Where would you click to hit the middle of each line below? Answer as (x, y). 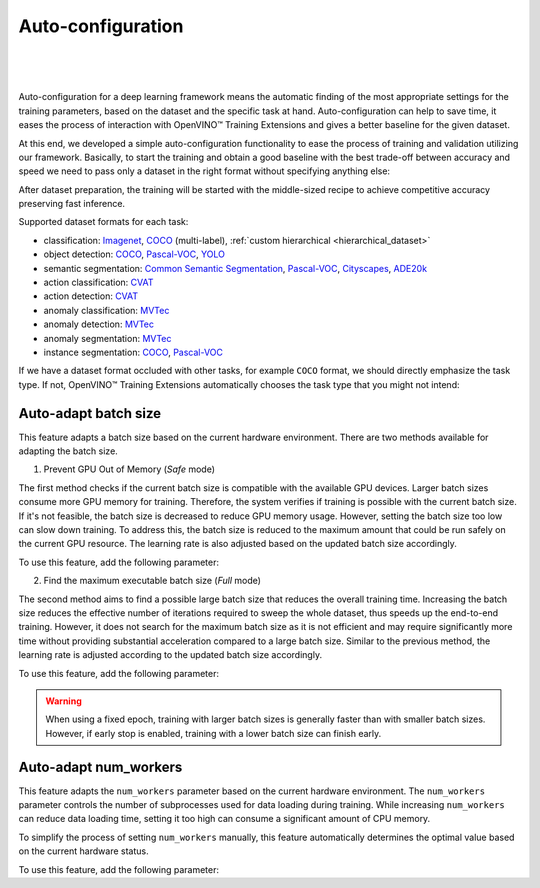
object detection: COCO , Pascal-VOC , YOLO (134, 254)
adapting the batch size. (68, 451)
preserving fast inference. (71, 204)
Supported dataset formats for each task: (103, 222)
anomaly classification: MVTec (106, 310)
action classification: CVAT (98, 282)
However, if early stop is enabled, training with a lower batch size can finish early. (213, 733)
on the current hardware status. (83, 851)
